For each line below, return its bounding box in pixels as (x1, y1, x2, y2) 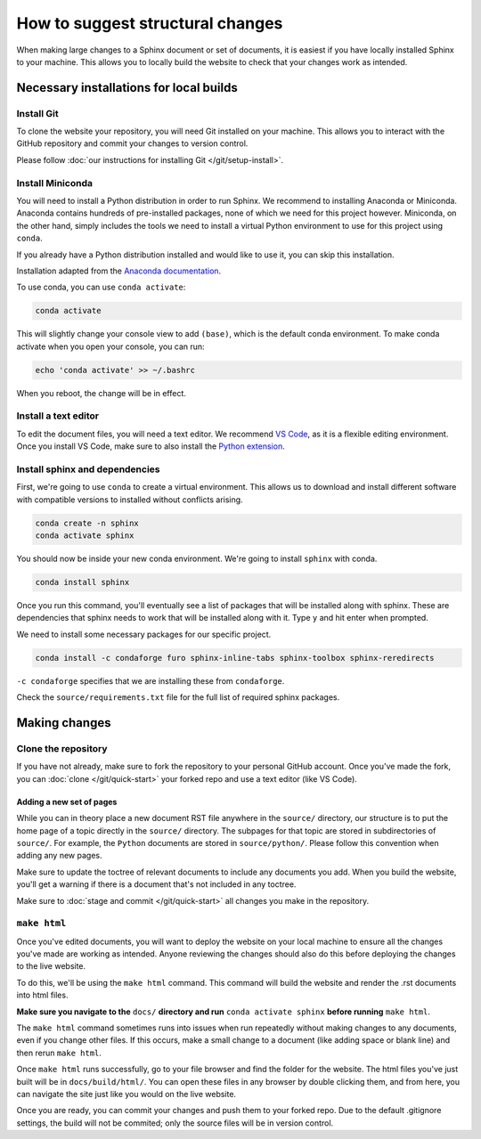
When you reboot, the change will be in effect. (16, 387, 186, 398)
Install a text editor (16, 410, 100, 422)
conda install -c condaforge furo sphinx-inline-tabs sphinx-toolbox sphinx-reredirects (35, 653, 436, 663)
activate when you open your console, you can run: (16, 341, 205, 352)
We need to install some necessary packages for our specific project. (16, 629, 272, 639)
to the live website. (16, 961, 86, 972)
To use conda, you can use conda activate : (16, 281, 186, 293)
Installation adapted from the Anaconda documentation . (16, 265, 222, 276)
